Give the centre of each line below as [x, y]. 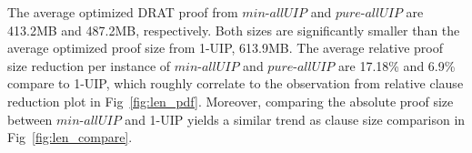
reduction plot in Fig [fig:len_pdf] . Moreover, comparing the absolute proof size [231, 101]
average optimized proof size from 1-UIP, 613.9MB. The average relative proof [226, 48]
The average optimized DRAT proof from [123, 12]
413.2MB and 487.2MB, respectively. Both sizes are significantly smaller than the [234, 30]
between [30, 119]
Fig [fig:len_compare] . [70, 137]
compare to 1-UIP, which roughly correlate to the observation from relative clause [236, 83]
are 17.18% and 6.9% [397, 65]
